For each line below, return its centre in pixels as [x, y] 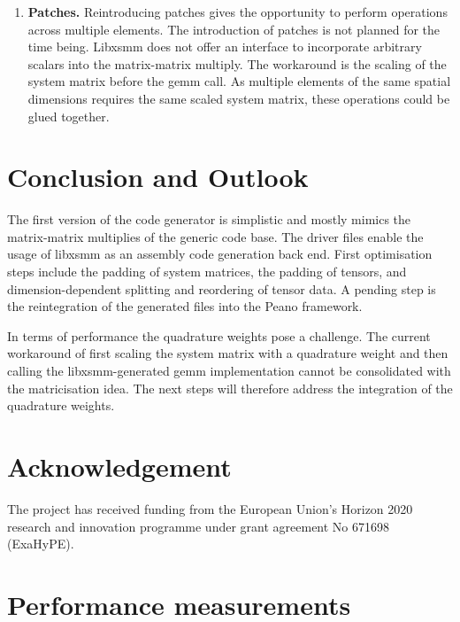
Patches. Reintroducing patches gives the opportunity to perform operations [238, 12]
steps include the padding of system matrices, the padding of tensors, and [207, 272]
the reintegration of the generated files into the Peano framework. [185, 306]
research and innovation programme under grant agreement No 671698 [199, 526]
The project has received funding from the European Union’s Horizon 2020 [210, 508]
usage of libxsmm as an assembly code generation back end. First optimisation [220, 254]
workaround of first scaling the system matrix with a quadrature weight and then [228, 353]
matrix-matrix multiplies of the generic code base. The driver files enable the [215, 236]
